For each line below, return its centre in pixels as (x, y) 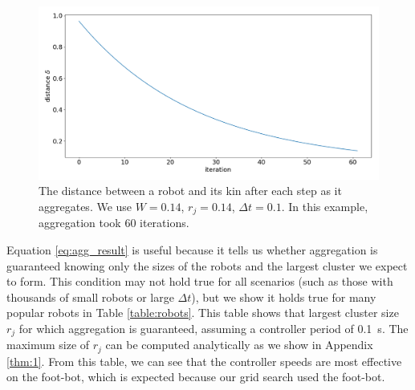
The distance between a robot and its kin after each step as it (190, 191)
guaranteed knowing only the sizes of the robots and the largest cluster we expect (207, 265)
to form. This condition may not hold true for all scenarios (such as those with (200, 281)
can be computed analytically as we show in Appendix (239, 345)
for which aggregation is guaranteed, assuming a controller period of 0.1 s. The (214, 328)
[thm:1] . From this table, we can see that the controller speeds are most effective (204, 361)
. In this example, (325, 206)
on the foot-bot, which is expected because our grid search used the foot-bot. (196, 377)
